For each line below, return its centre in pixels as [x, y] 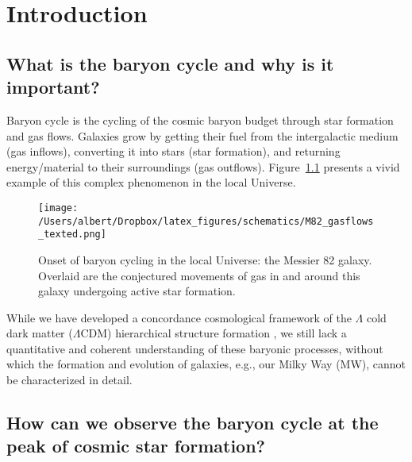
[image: [58, 208]
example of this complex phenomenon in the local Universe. [151, 182]
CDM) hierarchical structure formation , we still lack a [214, 333]
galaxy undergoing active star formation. [137, 291]
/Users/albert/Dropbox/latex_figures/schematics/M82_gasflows [206, 221]
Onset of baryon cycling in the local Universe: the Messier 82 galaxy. [205, 259]
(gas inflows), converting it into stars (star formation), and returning [173, 151]
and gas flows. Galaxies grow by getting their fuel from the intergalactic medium [202, 135]
